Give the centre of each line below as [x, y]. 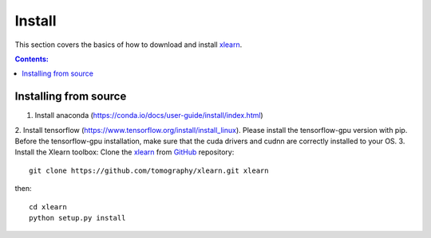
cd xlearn [48, 207]
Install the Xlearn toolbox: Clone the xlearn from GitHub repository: [125, 152]
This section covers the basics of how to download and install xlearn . [129, 45]
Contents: [32, 59]
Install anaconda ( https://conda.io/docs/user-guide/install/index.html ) [149, 115]
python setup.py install [77, 218]
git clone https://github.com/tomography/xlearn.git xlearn [149, 170]
